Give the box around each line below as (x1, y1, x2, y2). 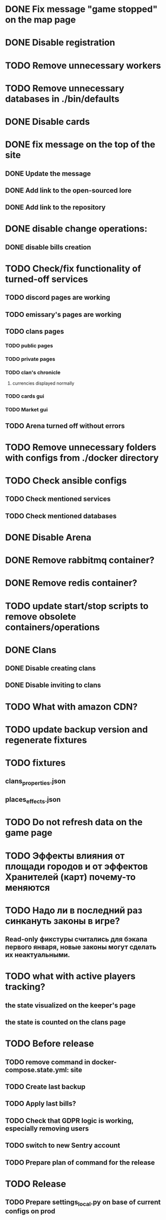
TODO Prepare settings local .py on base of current (5, 1198, 161, 1208)
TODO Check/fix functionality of (5, 263, 142, 274)
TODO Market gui (5, 406, 48, 413)
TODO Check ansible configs (5, 475, 127, 486)
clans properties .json (5, 777, 66, 787)
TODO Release (5, 1178, 66, 1190)
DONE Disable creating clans (5, 664, 96, 673)
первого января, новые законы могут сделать (5, 943, 157, 952)
